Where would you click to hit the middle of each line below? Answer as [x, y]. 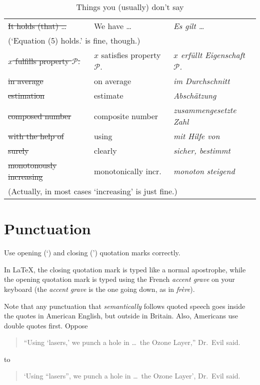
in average [26, 81]
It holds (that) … [37, 26]
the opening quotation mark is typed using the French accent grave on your [119, 279]
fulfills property [42, 61]
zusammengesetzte [205, 110]
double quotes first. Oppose [46, 325]
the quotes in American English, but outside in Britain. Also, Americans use [121, 316]
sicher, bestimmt [202, 150]
